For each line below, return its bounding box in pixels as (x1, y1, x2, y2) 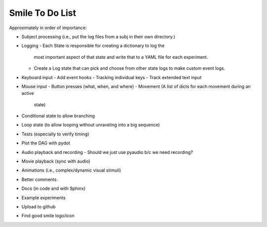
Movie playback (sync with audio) (21, 158, 90, 164)
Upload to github (21, 203, 56, 210)
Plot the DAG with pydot (21, 140, 70, 146)
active (21, 91, 34, 96)
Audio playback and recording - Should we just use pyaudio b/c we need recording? (21, 149, 193, 155)
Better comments (21, 176, 57, 182)
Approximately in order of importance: (9, 25, 87, 31)
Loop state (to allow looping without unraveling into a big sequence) (21, 122, 160, 128)
